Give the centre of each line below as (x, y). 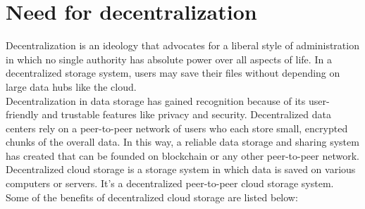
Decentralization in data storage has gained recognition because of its (156, 100)
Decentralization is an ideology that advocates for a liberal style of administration (182, 45)
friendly (22, 114)
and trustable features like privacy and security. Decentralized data (186, 114)
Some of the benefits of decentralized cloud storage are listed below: (152, 197)
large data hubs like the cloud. (71, 86)
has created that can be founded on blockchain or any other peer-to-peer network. (182, 155)
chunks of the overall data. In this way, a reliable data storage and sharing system (182, 142)
